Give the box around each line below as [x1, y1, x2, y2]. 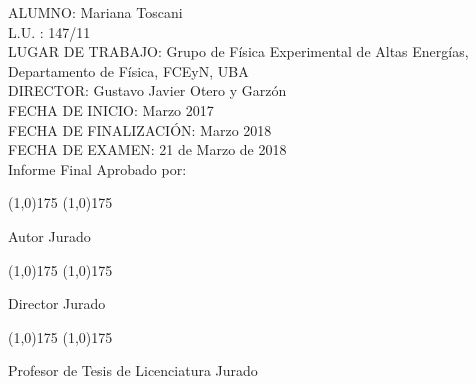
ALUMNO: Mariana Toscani [8, 2, 183, 22]
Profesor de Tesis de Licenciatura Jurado [8, 360, 258, 381]
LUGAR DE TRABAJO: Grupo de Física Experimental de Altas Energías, [8, 41, 469, 62]
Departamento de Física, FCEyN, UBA [8, 60, 249, 81]
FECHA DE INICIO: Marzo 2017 [8, 99, 214, 120]
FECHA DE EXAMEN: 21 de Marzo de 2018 [8, 139, 287, 160]
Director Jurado [8, 293, 106, 314]
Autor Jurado [8, 225, 91, 246]
